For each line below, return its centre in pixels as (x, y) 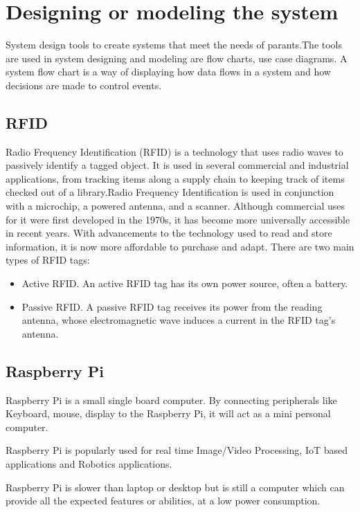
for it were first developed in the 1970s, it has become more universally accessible (178, 219)
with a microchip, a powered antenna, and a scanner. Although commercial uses (175, 206)
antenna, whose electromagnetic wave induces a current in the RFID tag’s (179, 320)
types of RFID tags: (48, 260)
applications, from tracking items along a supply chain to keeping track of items (175, 178)
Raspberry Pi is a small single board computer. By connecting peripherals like (171, 400)
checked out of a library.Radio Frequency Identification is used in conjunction (170, 192)
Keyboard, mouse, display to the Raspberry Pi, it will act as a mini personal (168, 413)
